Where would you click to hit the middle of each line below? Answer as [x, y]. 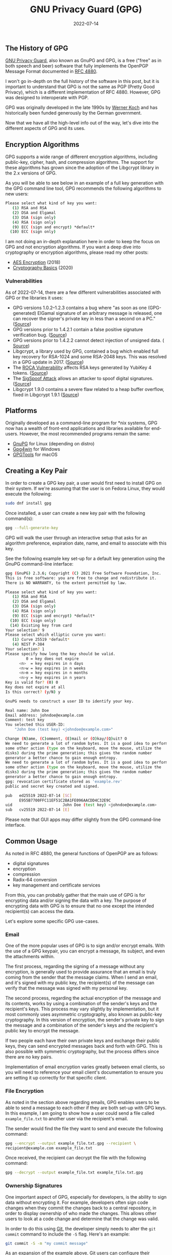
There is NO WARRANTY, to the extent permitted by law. [66, 583]
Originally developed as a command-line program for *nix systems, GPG [81, 423]
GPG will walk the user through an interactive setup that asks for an [76, 537]
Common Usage [31, 841]
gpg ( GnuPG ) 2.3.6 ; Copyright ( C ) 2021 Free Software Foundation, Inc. [83, 573]
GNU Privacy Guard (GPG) [86, 9]
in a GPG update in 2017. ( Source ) [48, 362]
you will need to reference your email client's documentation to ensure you [84, 1072]
